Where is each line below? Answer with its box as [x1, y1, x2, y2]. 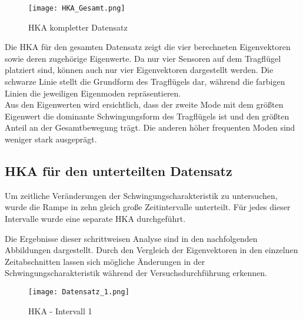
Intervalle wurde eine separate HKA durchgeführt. [5, 212, 186, 224]
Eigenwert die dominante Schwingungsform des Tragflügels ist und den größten [5, 109, 289, 122]
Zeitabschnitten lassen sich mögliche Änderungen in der [5, 255, 205, 267]
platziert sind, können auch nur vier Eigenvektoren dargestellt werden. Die [5, 64, 274, 76]
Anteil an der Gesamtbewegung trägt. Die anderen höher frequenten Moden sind [5, 121, 295, 134]
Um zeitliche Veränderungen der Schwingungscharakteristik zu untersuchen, [5, 189, 278, 201]
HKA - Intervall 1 [28, 304, 92, 317]
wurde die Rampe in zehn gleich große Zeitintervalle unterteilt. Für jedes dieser [5, 201, 291, 213]
